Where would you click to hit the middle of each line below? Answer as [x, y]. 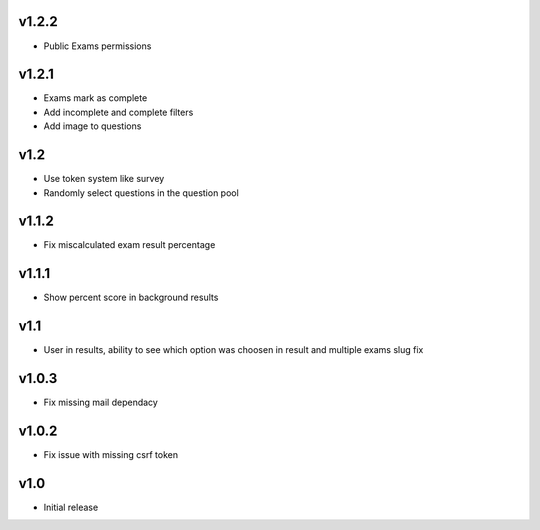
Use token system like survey [104, 179]
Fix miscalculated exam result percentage [129, 245]
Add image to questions [92, 126]
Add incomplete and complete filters [118, 112]
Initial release [71, 507]
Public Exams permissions [97, 46]
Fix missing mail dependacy [101, 402]
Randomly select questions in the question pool [141, 192]
